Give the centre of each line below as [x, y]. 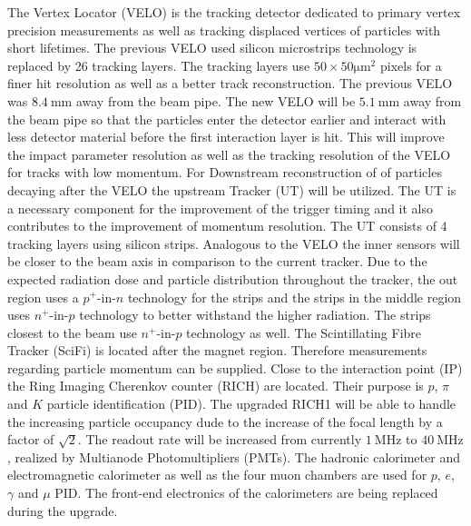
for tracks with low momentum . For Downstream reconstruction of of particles [225, 172]
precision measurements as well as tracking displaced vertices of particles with [224, 30]
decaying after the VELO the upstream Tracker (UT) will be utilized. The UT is [232, 189]
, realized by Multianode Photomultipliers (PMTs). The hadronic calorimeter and [234, 457]
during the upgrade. [63, 510]
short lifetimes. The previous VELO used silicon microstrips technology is [212, 48]
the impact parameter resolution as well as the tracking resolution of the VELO [229, 154]
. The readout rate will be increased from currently [220, 439]
